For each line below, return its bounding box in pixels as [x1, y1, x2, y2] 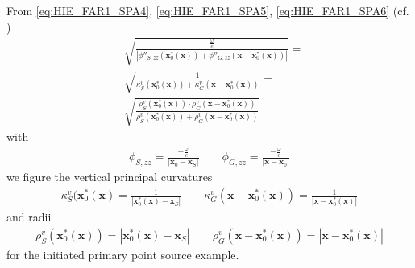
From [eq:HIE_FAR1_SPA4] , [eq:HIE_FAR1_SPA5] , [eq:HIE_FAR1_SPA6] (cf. [6, 2, 409, 19]
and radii [6, 208, 52, 225]
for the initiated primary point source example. [6, 245, 239, 262]
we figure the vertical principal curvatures [6, 168, 213, 185]
